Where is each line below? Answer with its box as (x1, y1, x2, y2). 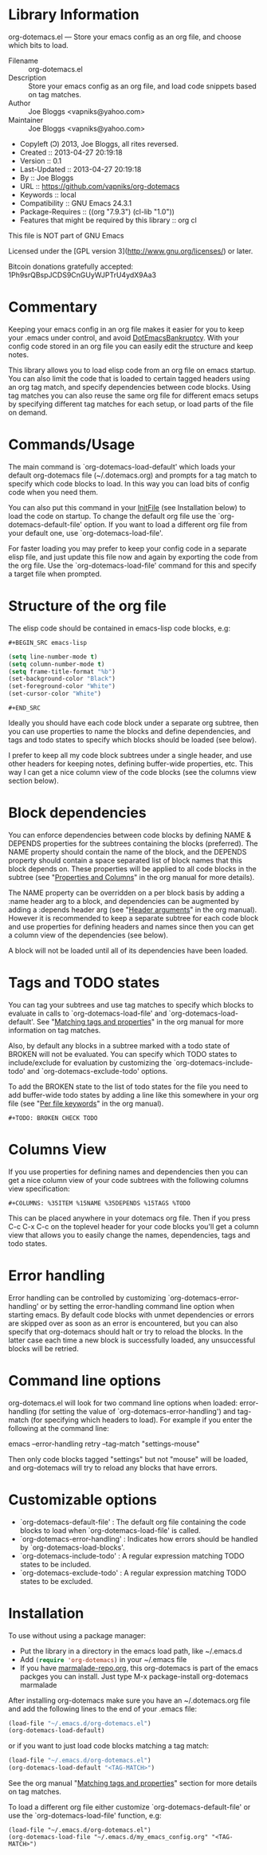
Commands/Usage (8, 436, 135, 454)
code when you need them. (8, 487, 98, 497)
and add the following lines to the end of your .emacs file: (8, 1704, 198, 1713)
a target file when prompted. (8, 568, 102, 579)
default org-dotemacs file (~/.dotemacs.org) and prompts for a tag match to (8, 470, 257, 480)
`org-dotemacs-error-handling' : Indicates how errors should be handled (19, 1534, 258, 1543)
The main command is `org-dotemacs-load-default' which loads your (8, 462, 236, 471)
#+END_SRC (8, 704, 41, 712)
